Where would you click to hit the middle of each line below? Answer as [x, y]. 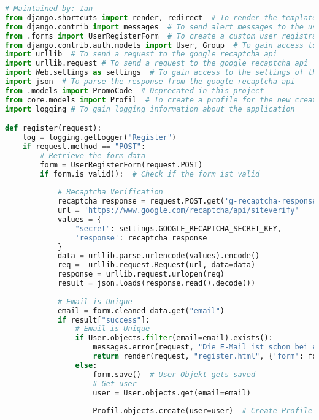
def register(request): [53, 128]
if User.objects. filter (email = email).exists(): [174, 338]
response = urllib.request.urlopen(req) [141, 274]
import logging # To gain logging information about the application [150, 109]
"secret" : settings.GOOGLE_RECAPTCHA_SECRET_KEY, [179, 228]
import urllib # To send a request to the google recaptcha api [141, 54]
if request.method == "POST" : [84, 146]
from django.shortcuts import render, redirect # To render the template [161, 17]
